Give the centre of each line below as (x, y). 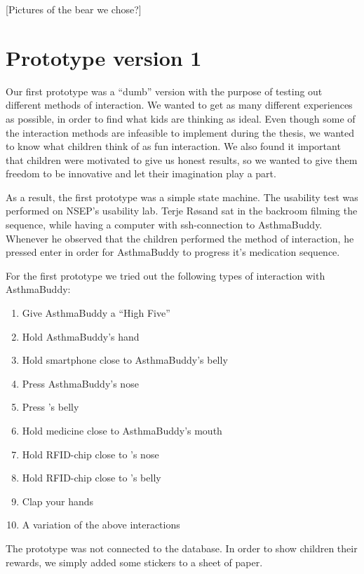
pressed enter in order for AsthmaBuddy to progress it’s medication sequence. (173, 252)
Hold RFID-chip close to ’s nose (90, 454)
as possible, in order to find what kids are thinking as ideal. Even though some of (181, 118)
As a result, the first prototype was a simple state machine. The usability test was (182, 197)
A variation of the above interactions (101, 525)
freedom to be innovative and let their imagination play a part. (141, 173)
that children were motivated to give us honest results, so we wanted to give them (182, 159)
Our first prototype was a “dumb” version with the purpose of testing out (164, 91)
